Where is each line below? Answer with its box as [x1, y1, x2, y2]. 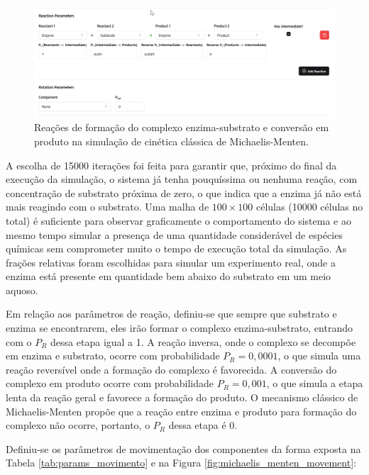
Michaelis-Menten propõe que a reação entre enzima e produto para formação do [6, 403, 357, 418]
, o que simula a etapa [266, 376, 363, 391]
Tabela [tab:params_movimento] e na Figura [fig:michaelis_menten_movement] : [6, 455, 356, 470]
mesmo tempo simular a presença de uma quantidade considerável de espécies [6, 227, 343, 242]
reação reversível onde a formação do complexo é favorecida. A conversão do [6, 362, 337, 376]
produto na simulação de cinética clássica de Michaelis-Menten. [34, 133, 309, 148]
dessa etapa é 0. [168, 418, 238, 432]
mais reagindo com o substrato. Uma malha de [6, 199, 209, 214]
